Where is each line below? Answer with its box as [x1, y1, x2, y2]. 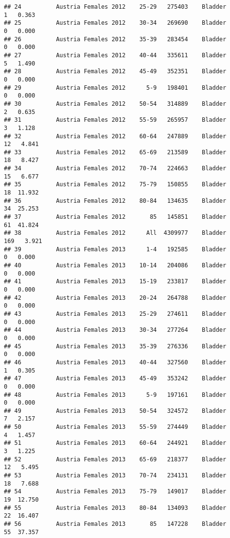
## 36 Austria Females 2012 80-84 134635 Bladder [4, 197, 227, 204]
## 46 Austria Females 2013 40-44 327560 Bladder [4, 359, 227, 366]
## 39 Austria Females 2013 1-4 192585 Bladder [4, 245, 227, 253]
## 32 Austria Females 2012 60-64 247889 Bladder [4, 132, 227, 140]
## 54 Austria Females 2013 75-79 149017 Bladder [4, 488, 227, 495]
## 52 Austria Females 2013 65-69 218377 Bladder [4, 456, 227, 463]
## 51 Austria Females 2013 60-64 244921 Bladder [4, 440, 227, 447]
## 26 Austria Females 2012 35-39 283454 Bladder [4, 35, 227, 43]
